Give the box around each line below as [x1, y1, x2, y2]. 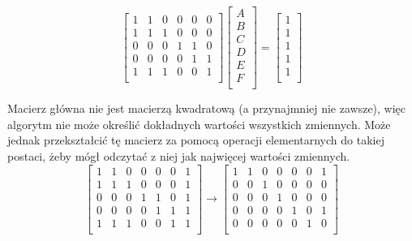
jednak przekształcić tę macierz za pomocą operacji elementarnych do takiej [7, 131, 384, 148]
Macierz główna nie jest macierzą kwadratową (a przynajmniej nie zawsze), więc [7, 100, 406, 117]
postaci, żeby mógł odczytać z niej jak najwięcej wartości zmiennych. [7, 148, 350, 164]
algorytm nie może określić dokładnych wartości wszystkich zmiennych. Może [7, 115, 391, 132]
